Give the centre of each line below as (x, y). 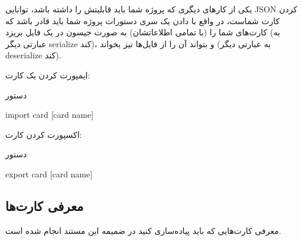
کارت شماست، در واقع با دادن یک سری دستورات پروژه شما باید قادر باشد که (143, 20)
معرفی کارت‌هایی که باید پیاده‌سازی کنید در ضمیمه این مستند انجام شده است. (143, 230)
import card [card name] (50, 115)
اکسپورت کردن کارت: (44, 134)
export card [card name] (49, 174)
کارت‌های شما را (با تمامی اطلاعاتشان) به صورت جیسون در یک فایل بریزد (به (143, 32)
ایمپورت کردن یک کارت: (48, 75)
